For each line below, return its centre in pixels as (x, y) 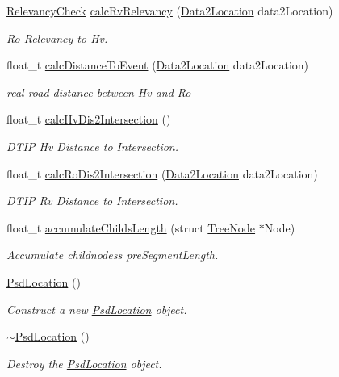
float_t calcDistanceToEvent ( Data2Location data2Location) (158, 65)
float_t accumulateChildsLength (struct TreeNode (131, 227)
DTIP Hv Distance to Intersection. (93, 146)
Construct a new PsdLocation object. (97, 309)
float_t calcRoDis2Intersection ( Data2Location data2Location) (162, 173)
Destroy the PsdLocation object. (84, 363)
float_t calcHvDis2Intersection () (89, 119)
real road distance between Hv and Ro (99, 92)
